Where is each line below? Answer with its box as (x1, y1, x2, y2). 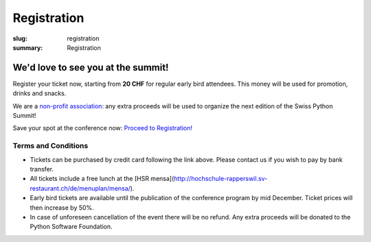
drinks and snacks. (12, 89, 67, 97)
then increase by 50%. (30, 203, 94, 212)
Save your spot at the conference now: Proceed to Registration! (12, 124, 192, 132)
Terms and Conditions (12, 141, 89, 151)
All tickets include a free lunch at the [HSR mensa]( (30, 175, 175, 183)
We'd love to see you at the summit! (12, 62, 169, 73)
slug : (12, 34, 27, 43)
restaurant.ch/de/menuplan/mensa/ (30, 184, 131, 192)
